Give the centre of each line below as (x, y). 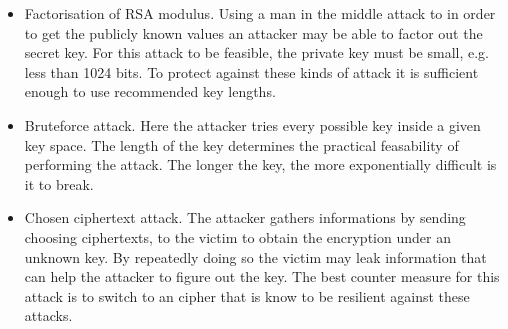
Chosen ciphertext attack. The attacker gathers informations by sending (245, 217)
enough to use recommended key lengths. (150, 91)
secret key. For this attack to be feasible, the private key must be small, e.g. (256, 52)
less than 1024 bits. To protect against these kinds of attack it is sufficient (251, 71)
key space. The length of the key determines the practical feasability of (241, 144)
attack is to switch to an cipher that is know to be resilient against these (247, 295)
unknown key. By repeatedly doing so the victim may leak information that (255, 256)
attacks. (48, 315)
